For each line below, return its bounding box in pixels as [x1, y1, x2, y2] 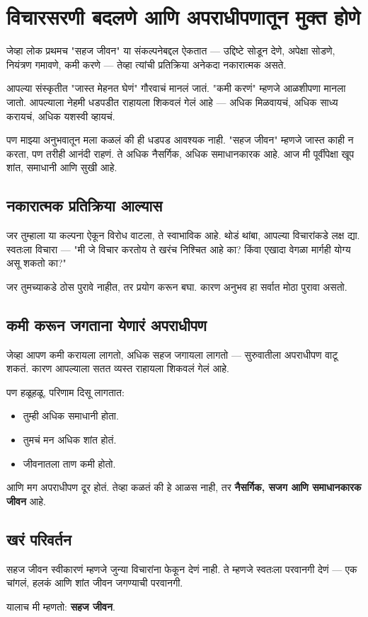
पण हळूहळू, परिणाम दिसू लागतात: [6, 384, 125, 399]
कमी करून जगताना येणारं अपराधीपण [6, 313, 207, 335]
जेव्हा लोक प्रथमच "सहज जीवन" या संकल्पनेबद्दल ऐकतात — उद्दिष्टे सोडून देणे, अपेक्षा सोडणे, [6, 43, 335, 58]
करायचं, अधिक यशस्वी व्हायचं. [6, 108, 115, 123]
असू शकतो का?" [6, 255, 67, 270]
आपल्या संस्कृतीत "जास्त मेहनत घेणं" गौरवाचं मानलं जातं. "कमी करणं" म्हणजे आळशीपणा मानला [6, 81, 346, 96]
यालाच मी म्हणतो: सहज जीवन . [6, 599, 115, 613]
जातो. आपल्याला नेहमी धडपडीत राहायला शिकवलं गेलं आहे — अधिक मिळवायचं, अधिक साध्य [6, 94, 338, 109]
